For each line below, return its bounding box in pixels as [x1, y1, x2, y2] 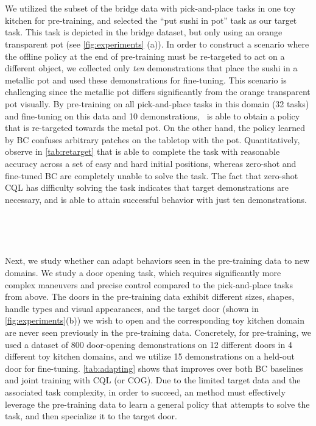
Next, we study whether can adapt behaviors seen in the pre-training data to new [5, 254, 310, 267]
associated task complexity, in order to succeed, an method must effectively [5, 386, 286, 398]
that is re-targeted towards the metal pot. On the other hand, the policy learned [5, 121, 306, 134]
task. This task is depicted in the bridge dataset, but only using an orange [5, 26, 283, 38]
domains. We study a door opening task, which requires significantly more [5, 266, 281, 279]
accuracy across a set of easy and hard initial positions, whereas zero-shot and [5, 157, 297, 169]
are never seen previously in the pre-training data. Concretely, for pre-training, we [5, 326, 311, 339]
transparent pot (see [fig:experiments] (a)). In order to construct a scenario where [5, 37, 309, 50]
